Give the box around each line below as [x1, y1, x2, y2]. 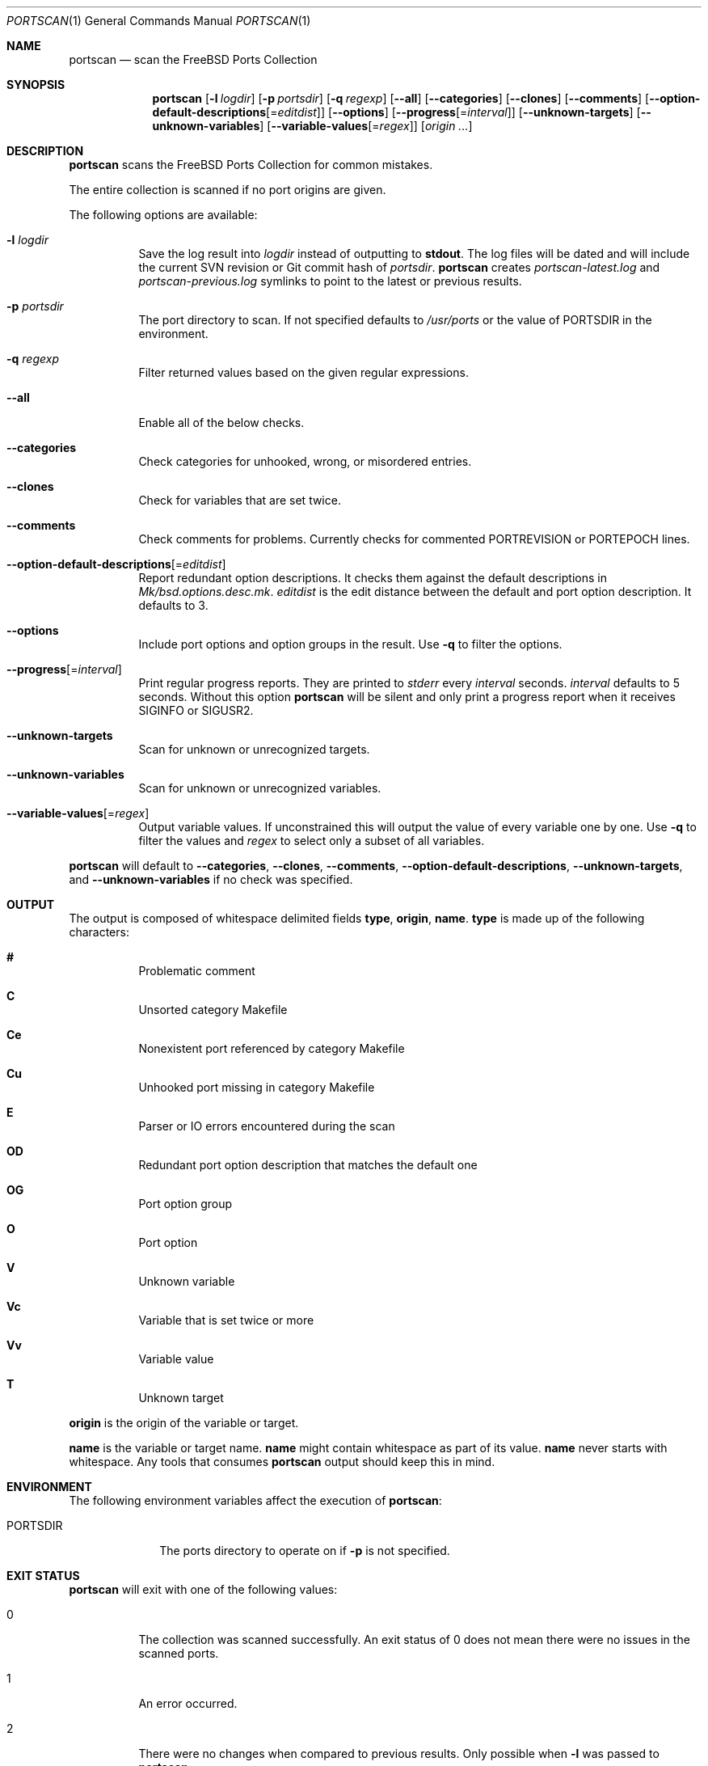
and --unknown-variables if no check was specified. [69, 872, 353, 886]
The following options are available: [69, 208, 258, 222]
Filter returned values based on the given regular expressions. [138, 365, 469, 379]
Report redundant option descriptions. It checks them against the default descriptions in [138, 571, 607, 585]
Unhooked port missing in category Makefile [138, 1080, 375, 1094]
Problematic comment [138, 964, 255, 978]
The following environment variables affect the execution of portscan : [69, 1493, 442, 1507]
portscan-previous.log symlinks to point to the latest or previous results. [138, 274, 522, 288]
